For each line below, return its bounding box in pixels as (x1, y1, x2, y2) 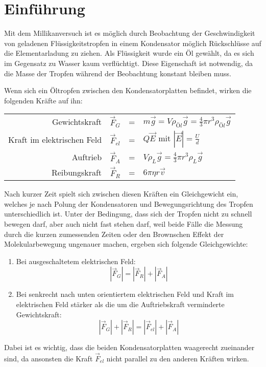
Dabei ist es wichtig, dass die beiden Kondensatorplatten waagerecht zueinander (4, 342, 255, 353)
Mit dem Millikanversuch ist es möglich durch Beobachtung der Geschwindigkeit (4, 28, 255, 38)
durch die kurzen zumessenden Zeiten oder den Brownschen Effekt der (4, 228, 224, 239)
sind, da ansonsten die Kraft (4, 353, 93, 363)
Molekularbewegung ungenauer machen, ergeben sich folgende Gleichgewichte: (4, 239, 248, 249)
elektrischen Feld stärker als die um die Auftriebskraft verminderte (16, 298, 225, 309)
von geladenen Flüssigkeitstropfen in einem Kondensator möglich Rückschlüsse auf (4, 37, 261, 48)
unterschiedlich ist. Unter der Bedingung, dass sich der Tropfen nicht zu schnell (4, 208, 252, 219)
